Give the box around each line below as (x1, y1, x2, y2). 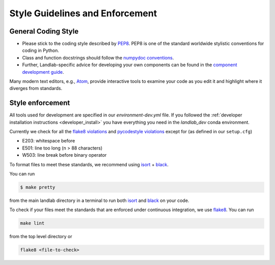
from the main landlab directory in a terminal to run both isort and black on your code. (9, 197, 189, 203)
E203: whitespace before (22, 138, 75, 144)
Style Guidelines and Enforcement (9, 8, 157, 19)
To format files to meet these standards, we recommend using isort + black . (9, 161, 169, 167)
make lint (20, 220, 45, 226)
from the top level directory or (9, 233, 72, 240)
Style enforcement (9, 99, 70, 107)
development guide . (22, 69, 64, 75)
